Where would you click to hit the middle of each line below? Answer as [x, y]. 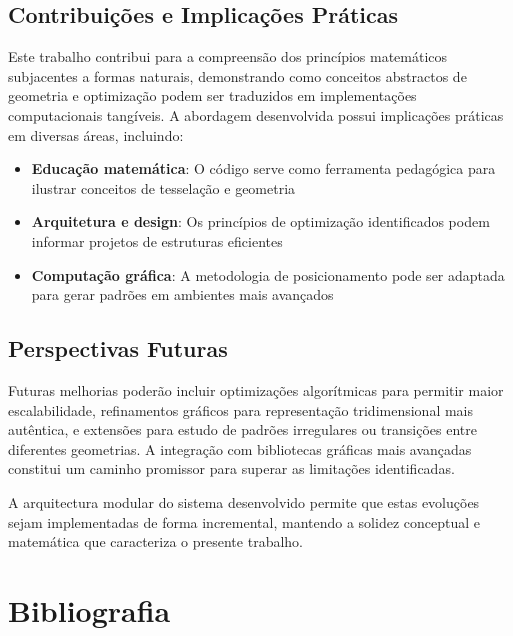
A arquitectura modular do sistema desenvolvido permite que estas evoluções [244, 501]
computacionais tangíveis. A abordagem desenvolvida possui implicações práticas [256, 114]
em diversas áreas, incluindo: [96, 134]
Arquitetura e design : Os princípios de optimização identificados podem [260, 221]
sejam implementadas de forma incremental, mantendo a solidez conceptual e [244, 521]
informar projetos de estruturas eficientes [157, 240]
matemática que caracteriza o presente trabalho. [155, 541]
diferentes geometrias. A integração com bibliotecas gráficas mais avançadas [240, 448]
